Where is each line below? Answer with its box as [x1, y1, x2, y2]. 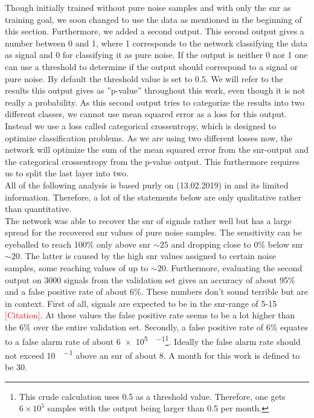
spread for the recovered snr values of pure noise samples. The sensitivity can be [5, 226, 302, 239]
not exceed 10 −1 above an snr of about [5, 347, 157, 361]
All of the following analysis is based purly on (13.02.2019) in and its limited [5, 178, 289, 191]
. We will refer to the [205, 72, 283, 85]
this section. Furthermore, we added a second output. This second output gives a [5, 25, 304, 37]
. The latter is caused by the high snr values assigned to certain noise [19, 249, 276, 262]
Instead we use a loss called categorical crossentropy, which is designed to [5, 119, 277, 132]
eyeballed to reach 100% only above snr [5, 237, 151, 250]
